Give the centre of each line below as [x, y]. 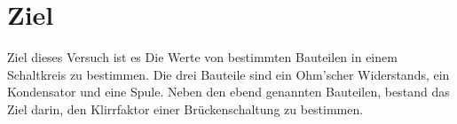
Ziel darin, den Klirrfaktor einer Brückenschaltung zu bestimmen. [185, 108]
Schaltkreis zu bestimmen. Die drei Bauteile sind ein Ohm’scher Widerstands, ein [228, 74]
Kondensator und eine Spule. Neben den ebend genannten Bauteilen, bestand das [228, 92]
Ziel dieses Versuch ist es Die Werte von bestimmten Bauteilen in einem [202, 57]
